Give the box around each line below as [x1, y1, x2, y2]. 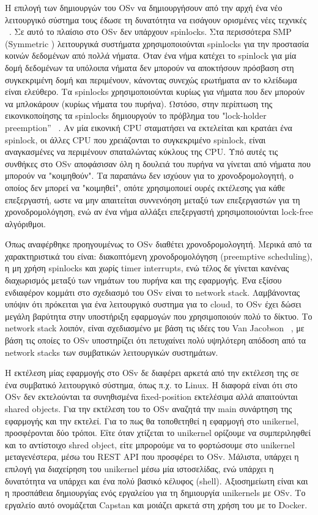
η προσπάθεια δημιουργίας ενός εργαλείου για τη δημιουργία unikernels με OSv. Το [5, 486, 306, 499]
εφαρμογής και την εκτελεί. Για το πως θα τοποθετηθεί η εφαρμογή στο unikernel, [5, 414, 299, 427]
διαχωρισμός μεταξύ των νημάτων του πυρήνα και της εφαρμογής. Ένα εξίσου [5, 274, 282, 287]
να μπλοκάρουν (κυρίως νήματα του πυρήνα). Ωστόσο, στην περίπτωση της [5, 97, 273, 110]
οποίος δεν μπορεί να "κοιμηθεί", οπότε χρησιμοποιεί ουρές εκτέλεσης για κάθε [5, 181, 286, 194]
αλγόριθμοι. [5, 217, 46, 230]
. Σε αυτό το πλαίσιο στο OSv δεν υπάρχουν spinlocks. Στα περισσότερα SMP [9, 25, 292, 38]
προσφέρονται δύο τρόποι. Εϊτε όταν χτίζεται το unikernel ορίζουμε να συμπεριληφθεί [5, 426, 311, 439]
